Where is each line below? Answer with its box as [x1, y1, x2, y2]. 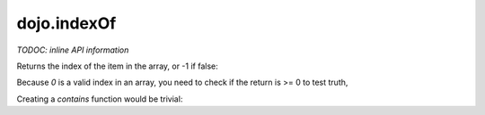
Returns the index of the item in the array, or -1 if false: [16, 61, 219, 71]
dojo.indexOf [16, 13, 117, 33]
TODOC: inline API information [16, 45, 129, 55]
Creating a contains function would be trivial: [16, 94, 183, 104]
